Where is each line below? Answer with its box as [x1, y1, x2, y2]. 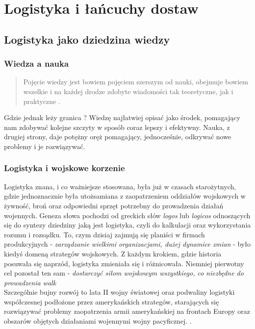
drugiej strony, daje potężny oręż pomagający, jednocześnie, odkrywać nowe [4, 131, 231, 142]
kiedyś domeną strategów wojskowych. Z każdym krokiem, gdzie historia [4, 248, 222, 258]
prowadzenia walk [4, 277, 56, 287]
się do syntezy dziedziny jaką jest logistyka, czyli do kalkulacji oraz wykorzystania [4, 220, 251, 230]
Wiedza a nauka [4, 57, 69, 70]
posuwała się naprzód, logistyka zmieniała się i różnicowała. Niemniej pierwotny [4, 258, 244, 268]
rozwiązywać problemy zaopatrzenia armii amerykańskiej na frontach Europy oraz [4, 306, 250, 316]
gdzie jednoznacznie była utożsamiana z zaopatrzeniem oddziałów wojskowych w [4, 191, 246, 201]
